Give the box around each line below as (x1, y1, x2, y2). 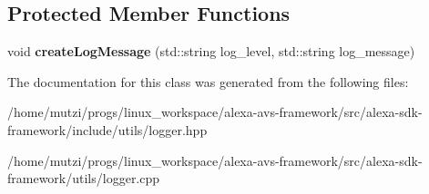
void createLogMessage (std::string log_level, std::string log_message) (7, 42, 415, 61)
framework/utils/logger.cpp (7, 169, 160, 188)
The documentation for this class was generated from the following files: (7, 72, 409, 91)
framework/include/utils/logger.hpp (7, 120, 208, 139)
